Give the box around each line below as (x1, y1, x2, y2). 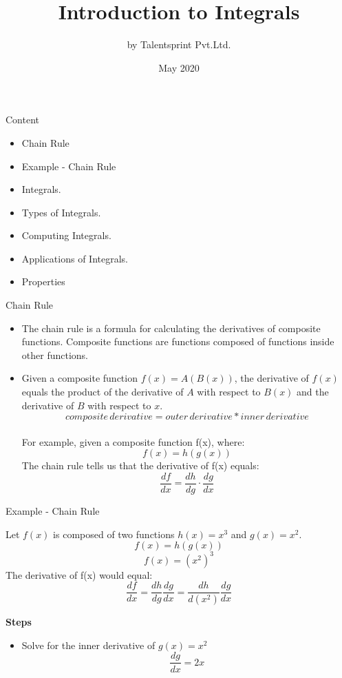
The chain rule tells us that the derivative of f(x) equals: (21, 458, 259, 473)
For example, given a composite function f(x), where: (21, 434, 245, 449)
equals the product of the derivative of (21, 384, 184, 399)
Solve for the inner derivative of (21, 637, 156, 652)
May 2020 (158, 60, 200, 74)
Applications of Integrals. (21, 251, 129, 265)
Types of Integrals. (21, 205, 101, 219)
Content (6, 112, 39, 127)
